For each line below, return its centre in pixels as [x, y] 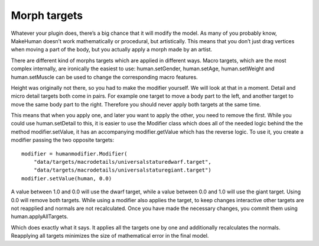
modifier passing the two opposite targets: [63, 140]
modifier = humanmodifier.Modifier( [74, 153]
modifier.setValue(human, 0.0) [67, 178]
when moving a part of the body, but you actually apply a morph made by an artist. [112, 50]
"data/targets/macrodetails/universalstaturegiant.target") [123, 170]
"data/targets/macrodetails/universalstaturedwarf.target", [123, 162]
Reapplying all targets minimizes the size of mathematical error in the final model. [110, 236]
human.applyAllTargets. [40, 216]
